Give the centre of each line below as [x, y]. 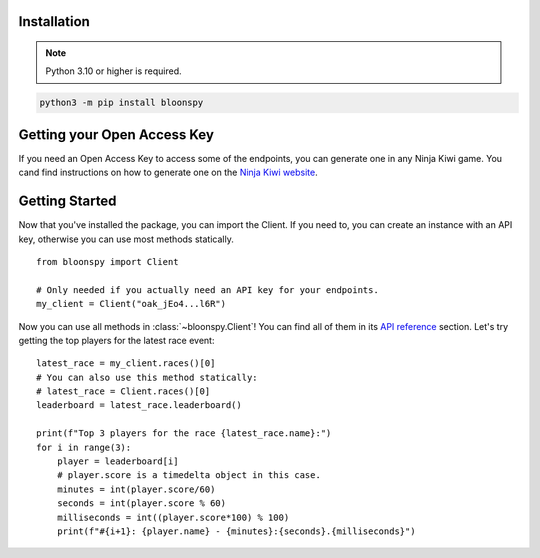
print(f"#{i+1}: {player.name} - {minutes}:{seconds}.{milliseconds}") [236, 531]
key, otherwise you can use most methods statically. [126, 239]
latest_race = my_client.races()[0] [126, 363]
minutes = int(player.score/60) [136, 489]
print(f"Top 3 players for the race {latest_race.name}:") [184, 433]
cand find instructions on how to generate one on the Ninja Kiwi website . [168, 172]
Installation [54, 21]
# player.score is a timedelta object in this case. [189, 475]
